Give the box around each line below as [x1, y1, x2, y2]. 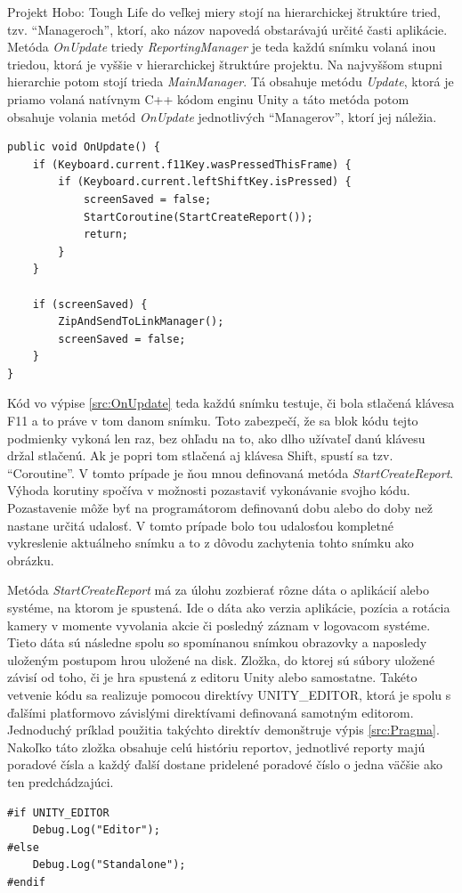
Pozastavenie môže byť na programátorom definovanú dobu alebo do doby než [7, 499, 433, 517]
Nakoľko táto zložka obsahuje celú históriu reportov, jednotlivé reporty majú [7, 737, 426, 756]
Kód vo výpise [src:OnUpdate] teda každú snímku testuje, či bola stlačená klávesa [7, 394, 455, 412]
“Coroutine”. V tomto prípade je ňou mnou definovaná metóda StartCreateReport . [7, 463, 454, 482]
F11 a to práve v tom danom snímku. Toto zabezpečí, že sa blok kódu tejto [7, 411, 418, 430]
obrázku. [7, 550, 54, 569]
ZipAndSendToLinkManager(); [58, 315, 224, 329]
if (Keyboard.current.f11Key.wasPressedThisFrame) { [32, 158, 352, 171]
